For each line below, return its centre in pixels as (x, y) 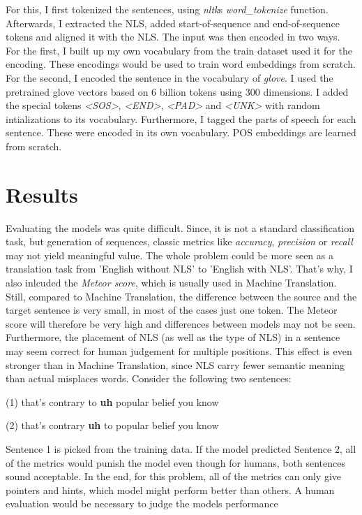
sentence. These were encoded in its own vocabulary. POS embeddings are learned (181, 132)
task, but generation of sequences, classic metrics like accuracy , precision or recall (179, 241)
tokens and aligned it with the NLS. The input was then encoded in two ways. (173, 37)
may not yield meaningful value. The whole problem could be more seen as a (169, 255)
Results (42, 194)
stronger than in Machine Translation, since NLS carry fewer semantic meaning (175, 364)
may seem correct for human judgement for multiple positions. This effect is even (179, 351)
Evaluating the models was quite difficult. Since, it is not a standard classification (180, 227)
